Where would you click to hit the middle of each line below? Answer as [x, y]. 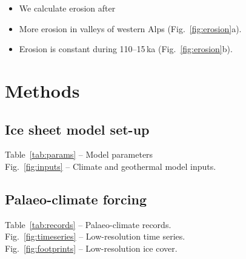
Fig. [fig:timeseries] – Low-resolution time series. [95, 236]
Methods [42, 90]
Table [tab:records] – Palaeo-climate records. [88, 224]
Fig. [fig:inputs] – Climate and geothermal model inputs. [111, 166]
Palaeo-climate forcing [76, 199]
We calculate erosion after [67, 8]
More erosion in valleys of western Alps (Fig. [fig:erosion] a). [130, 28]
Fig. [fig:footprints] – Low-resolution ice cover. [91, 248]
